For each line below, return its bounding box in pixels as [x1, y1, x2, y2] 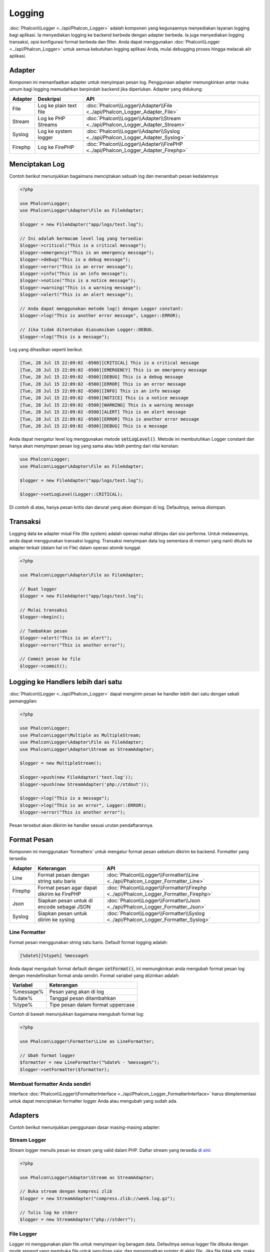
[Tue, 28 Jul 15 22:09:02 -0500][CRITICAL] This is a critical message [19, 360, 199, 366]
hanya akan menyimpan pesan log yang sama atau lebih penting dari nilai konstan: [9, 443, 179, 449]
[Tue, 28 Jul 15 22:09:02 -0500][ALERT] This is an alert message [19, 409, 186, 415]
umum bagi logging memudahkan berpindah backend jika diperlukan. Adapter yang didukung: [9, 86, 203, 92]
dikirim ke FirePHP [37, 890, 81, 897]
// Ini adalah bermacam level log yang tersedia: [19, 236, 144, 241]
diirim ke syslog [37, 916, 75, 923]
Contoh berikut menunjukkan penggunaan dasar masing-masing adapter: [9, 1124, 160, 1130]
